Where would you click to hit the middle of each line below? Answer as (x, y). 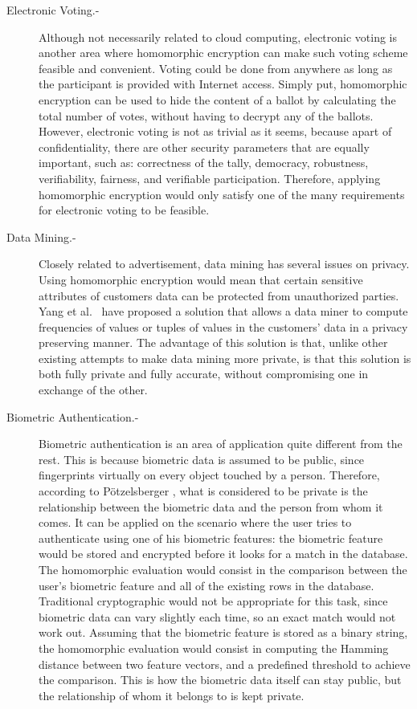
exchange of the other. (93, 390)
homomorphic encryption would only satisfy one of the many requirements (222, 194)
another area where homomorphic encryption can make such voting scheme (223, 53)
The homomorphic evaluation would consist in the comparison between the (223, 569)
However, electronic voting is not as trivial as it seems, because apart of (215, 131)
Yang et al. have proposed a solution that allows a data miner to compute (223, 311)
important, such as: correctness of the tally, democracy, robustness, (204, 163)
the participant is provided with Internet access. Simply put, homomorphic (223, 84)
